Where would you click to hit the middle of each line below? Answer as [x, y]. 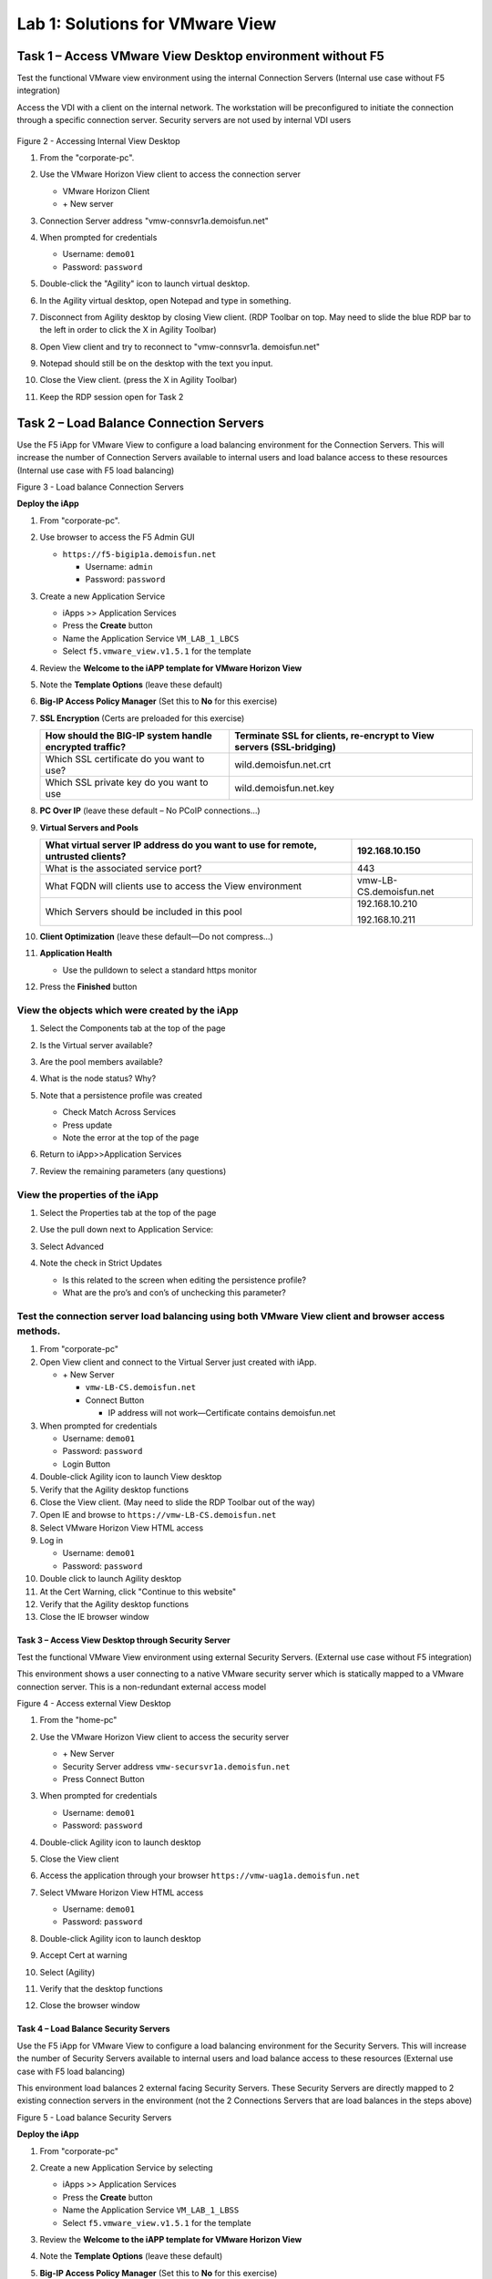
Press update [87, 1125]
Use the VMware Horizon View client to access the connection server [170, 174]
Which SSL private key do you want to [127, 782]
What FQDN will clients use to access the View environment [174, 886]
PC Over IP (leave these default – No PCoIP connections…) [150, 810]
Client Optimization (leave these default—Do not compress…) [156, 936]
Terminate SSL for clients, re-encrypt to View [334, 736]
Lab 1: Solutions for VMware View [147, 24]
